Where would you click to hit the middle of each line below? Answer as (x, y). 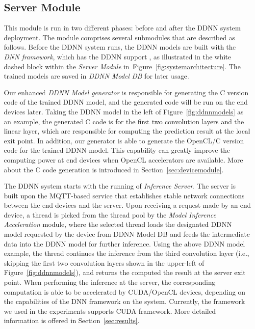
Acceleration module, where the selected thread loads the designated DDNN (118, 224)
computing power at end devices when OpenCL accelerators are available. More (124, 159)
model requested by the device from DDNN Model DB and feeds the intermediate (127, 234)
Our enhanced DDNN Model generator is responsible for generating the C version (126, 92)
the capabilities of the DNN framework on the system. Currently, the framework (125, 301)
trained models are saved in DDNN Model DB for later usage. (97, 76)
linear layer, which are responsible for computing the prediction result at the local (127, 131)
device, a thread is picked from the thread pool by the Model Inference (110, 214)
